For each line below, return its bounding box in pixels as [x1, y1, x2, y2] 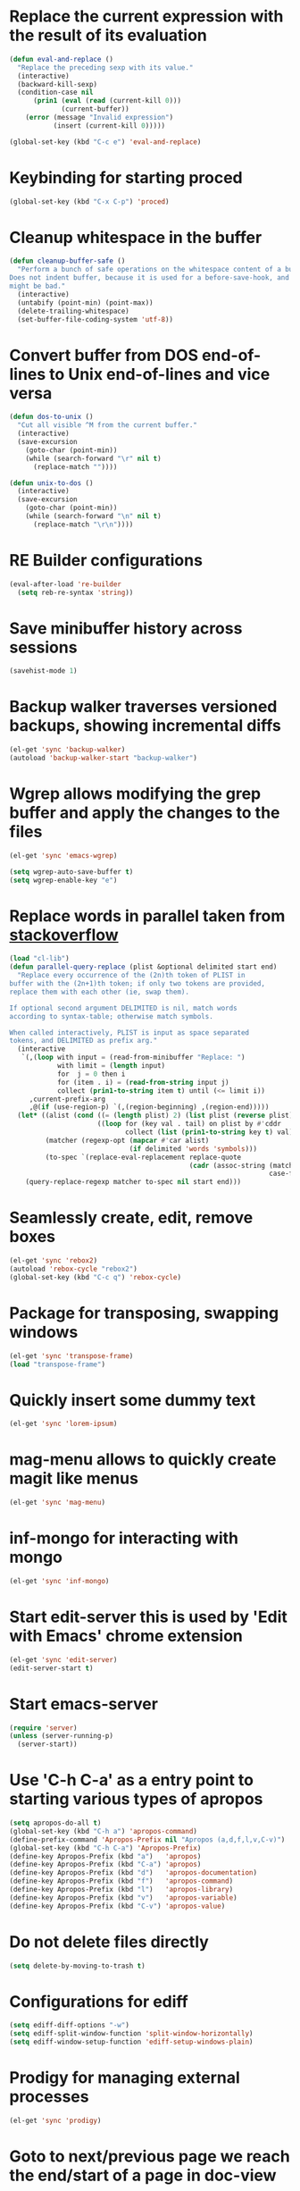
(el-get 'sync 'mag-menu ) [9, 1498, 105, 1507]
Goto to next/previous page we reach [9, 2146, 290, 2167]
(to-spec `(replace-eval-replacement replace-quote [45, 1153, 242, 1162]
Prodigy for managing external [9, 2068, 241, 2088]
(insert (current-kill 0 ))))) [53, 121, 166, 130]
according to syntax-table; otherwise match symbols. [9, 1012, 214, 1020]
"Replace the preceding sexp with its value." [17, 63, 194, 72]
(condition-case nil [17, 88, 94, 97]
